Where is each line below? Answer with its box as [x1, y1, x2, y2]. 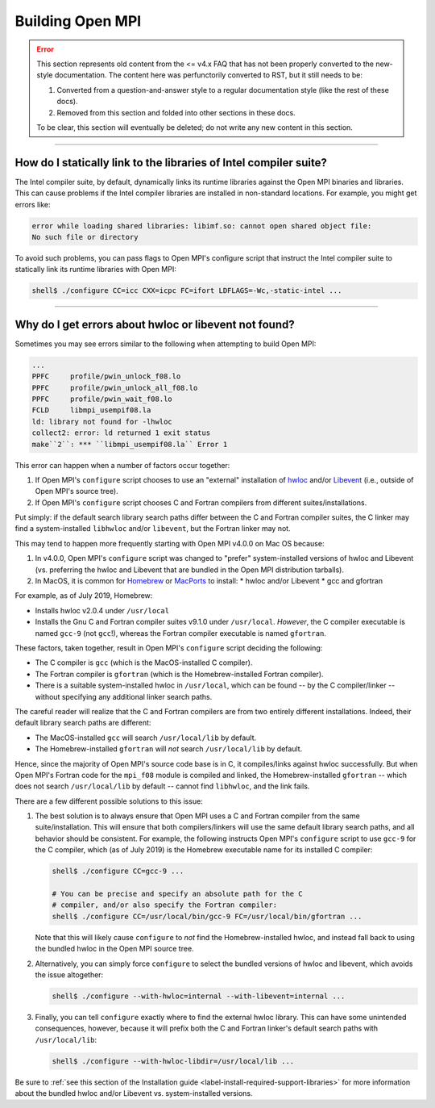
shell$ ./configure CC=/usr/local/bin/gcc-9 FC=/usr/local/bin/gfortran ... [52, 912, 362, 921]
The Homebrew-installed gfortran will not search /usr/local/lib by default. [35, 744, 303, 754]
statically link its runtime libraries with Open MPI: [14, 265, 176, 274]
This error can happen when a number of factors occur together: [14, 460, 230, 470]
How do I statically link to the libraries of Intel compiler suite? [14, 156, 328, 169]
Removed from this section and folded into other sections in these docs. [56, 107, 296, 117]
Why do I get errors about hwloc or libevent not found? [14, 317, 295, 331]
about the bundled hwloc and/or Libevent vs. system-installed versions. [14, 1089, 253, 1098]
